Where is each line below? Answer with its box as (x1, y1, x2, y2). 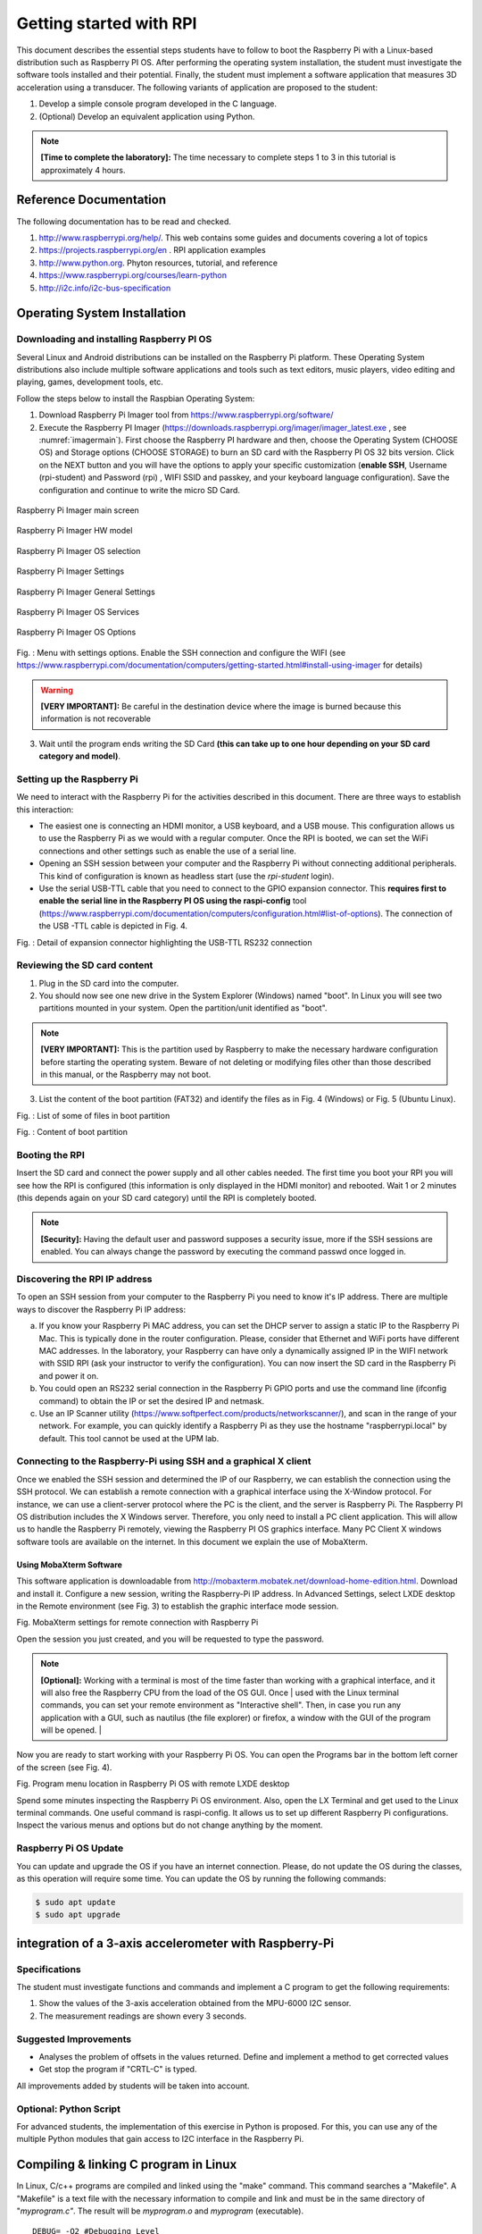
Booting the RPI (16, 1148, 85, 1161)
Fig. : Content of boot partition (16, 1127, 129, 1138)
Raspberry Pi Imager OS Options (16, 626, 137, 638)
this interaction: (16, 804, 74, 815)
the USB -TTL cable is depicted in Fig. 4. (38, 920, 187, 931)
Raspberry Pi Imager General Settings (16, 586, 155, 597)
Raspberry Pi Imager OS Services (16, 606, 140, 617)
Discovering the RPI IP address (16, 1273, 153, 1286)
